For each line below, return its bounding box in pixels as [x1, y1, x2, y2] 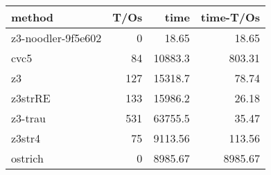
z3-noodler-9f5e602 [11, 30, 102, 46]
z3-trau [11, 110, 46, 126]
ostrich [11, 150, 44, 166]
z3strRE [11, 90, 51, 106]
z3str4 [11, 130, 40, 146]
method [11, 9, 54, 25]
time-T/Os [200, 9, 261, 25]
